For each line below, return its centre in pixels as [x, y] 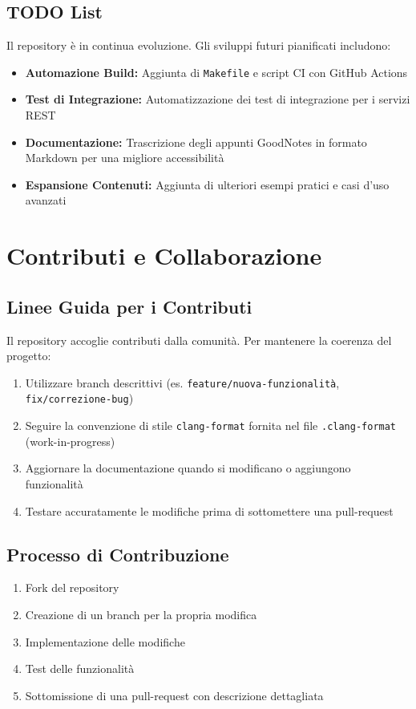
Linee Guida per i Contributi [129, 306]
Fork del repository [72, 587]
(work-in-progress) [70, 441]
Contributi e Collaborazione [164, 255]
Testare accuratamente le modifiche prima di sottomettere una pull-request [209, 510]
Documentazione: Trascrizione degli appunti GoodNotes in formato [196, 142]
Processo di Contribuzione [118, 554]
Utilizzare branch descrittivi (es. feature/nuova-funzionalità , [182, 382]
